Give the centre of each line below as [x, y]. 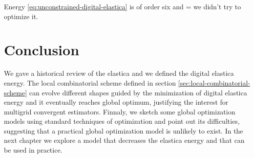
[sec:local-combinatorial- [214, 82]
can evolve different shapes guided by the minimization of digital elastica [138, 92]
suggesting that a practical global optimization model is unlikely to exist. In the [124, 130]
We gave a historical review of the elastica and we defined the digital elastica [119, 73]
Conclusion [42, 50]
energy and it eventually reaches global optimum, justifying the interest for [116, 102]
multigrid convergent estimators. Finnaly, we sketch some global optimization [120, 111]
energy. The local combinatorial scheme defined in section [90, 82]
